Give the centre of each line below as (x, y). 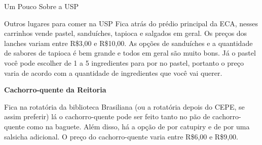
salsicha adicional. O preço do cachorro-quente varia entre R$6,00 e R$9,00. (121, 136)
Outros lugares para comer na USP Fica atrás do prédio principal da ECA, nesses (131, 23)
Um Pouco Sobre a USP (42, 6)
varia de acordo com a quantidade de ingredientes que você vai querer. (113, 72)
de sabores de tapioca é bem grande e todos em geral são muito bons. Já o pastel (130, 53)
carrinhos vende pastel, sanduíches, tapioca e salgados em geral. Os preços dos (126, 33)
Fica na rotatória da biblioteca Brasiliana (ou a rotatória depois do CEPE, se (124, 106)
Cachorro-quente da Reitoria (55, 90)
